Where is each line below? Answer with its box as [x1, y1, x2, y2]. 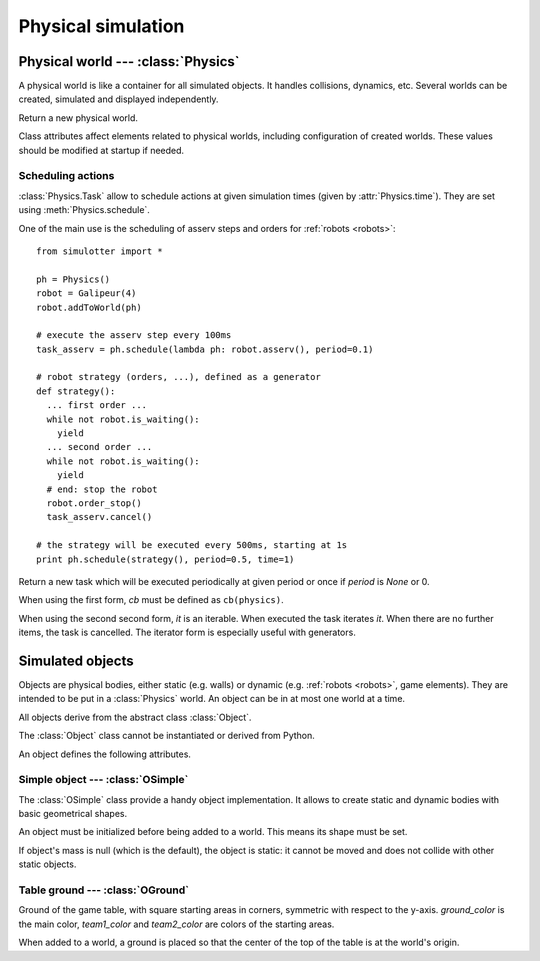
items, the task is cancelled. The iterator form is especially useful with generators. [18, 626, 357, 639]
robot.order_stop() [46, 497, 142, 509]
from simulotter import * [36, 245, 164, 257]
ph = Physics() [36, 273, 111, 285]
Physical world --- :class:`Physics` [18, 53, 240, 70]
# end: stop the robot [46, 483, 158, 495]
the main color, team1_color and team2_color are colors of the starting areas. [18, 918, 335, 930]
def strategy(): [36, 385, 116, 397]
